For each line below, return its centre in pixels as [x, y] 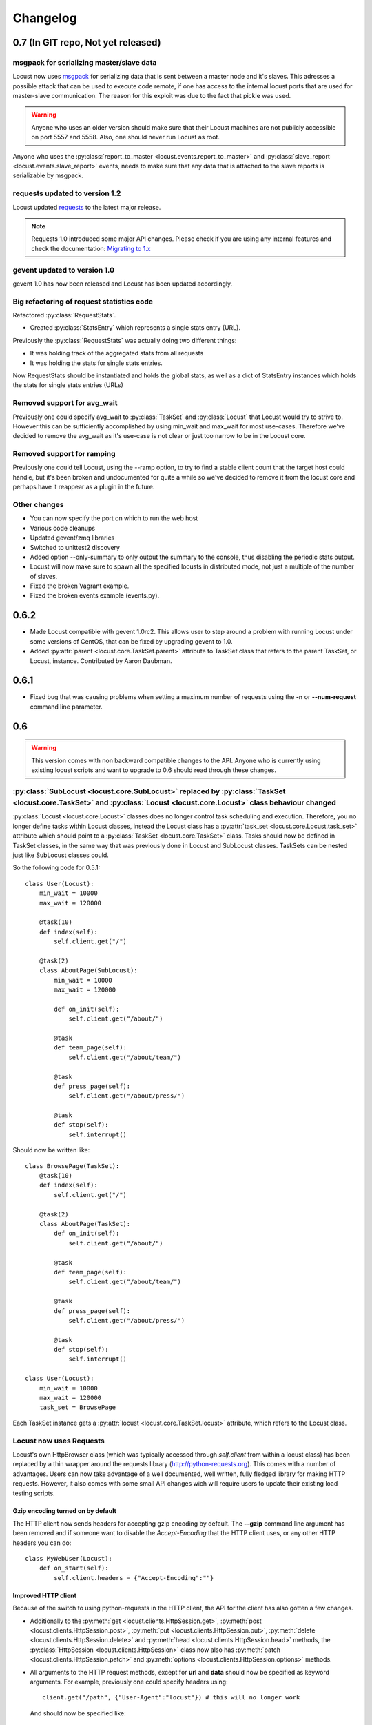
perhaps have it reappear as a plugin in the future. [84, 487]
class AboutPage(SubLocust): [88, 970]
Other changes [38, 504]
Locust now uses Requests [59, 1441]
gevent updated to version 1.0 [64, 270]
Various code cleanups [63, 528]
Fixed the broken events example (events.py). [95, 595]
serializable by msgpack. [48, 175]
